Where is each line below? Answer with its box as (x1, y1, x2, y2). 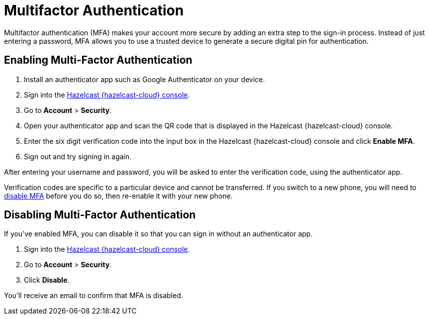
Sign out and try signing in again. (24, 152, 132, 161)
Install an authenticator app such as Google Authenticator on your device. (24, 75, 265, 84)
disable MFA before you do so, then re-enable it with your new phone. (4, 191, 233, 200)
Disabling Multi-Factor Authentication (4, 209, 196, 221)
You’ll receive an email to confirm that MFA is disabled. (4, 291, 183, 300)
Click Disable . (24, 276, 70, 285)
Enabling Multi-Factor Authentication (4, 54, 192, 67)
